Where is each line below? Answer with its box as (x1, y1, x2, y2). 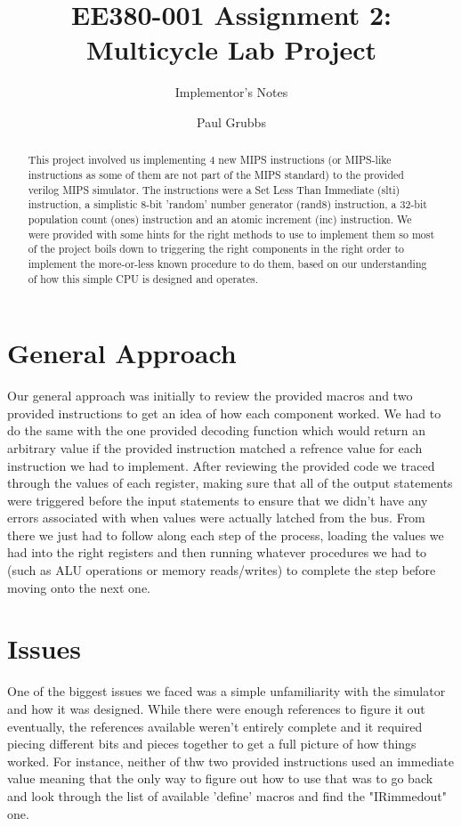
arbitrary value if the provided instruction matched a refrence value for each (7, 438, 423, 457)
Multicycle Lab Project (85, 31, 377, 68)
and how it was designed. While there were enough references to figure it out (7, 699, 425, 717)
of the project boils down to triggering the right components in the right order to (28, 241, 404, 256)
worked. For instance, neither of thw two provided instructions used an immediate (7, 751, 454, 770)
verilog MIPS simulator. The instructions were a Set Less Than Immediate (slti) (28, 182, 400, 197)
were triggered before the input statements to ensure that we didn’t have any (7, 490, 428, 509)
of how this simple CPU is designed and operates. (28, 271, 258, 286)
